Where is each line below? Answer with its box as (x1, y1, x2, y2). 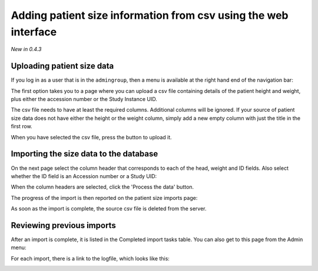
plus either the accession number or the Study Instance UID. (11, 96, 157, 103)
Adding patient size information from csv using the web (11, 9, 289, 22)
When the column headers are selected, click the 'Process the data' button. (11, 183, 194, 190)
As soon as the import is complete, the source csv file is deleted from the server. (11, 205, 207, 212)
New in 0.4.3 (11, 46, 42, 53)
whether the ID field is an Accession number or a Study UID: (11, 172, 157, 179)
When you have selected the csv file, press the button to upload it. (11, 133, 172, 140)
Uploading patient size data (11, 61, 114, 71)
